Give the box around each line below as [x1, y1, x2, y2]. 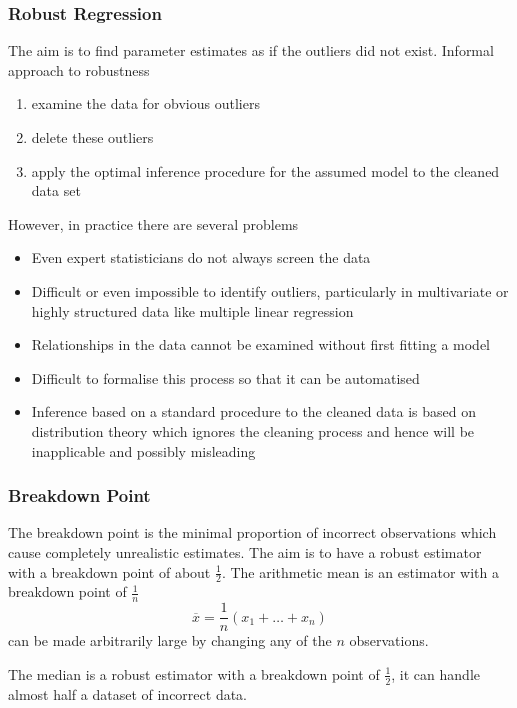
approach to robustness [8, 59, 150, 80]
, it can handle [391, 663, 480, 684]
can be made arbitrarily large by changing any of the [8, 630, 332, 651]
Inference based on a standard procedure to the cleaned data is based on [31, 401, 476, 422]
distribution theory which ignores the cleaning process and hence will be [31, 420, 475, 441]
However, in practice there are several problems [8, 213, 299, 234]
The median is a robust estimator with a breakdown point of [8, 663, 380, 684]
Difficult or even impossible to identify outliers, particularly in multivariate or [31, 280, 509, 301]
